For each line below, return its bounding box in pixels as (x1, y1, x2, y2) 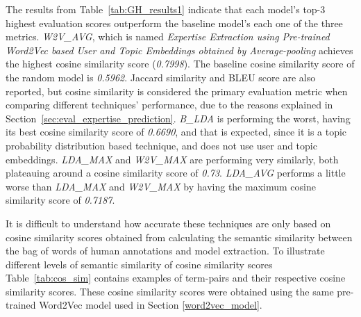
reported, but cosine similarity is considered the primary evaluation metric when (6, 83, 348, 98)
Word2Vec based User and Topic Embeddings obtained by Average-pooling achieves (6, 42, 353, 57)
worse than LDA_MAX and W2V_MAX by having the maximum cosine (6, 179, 316, 193)
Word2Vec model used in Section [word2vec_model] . (39, 298, 262, 312)
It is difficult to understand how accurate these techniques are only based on (6, 216, 331, 230)
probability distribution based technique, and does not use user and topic (6, 138, 317, 152)
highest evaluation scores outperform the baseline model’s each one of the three (6, 15, 343, 30)
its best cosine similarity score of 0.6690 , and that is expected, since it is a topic (6, 124, 347, 139)
